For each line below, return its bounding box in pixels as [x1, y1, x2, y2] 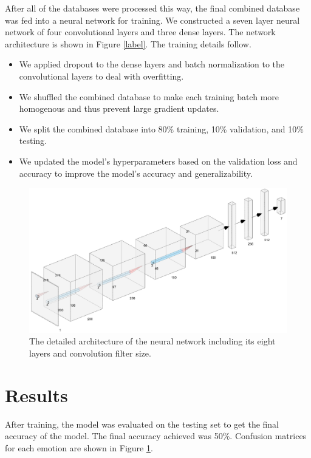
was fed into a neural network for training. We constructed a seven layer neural [5, 13, 300, 26]
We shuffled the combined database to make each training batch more [19, 90, 279, 103]
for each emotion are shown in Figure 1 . [5, 441, 153, 454]
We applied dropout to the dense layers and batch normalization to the [19, 58, 285, 70]
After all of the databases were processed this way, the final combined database [5, 2, 300, 14]
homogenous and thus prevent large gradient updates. [19, 102, 219, 115]
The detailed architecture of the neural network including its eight [29, 335, 276, 347]
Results [5, 382, 68, 407]
